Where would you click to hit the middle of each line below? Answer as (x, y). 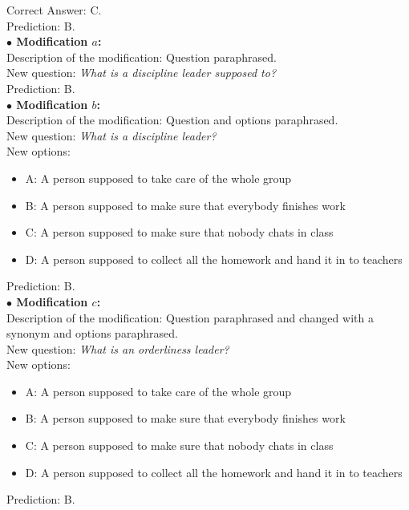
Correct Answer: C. (54, 10)
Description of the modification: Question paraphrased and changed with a (190, 317)
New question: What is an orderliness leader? (118, 348)
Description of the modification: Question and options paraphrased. (172, 120)
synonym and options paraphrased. (92, 333)
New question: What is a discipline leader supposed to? (142, 73)
